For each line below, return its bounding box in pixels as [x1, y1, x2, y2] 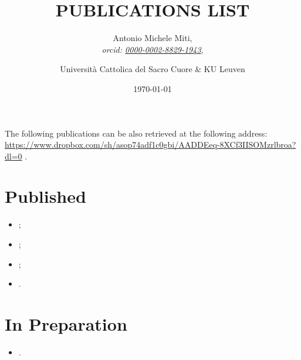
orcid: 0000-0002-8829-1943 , [102, 43, 204, 55]
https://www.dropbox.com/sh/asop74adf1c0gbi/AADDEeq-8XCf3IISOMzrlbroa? [5, 138, 296, 151]
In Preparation [5, 311, 127, 335]
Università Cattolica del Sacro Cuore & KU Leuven [60, 63, 245, 75]
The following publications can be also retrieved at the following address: [5, 127, 268, 139]
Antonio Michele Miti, [113, 32, 192, 44]
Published [5, 184, 86, 208]
